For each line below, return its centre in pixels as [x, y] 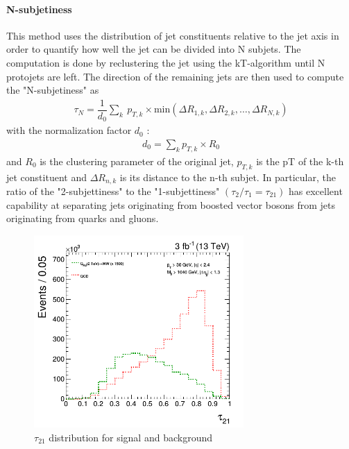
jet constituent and [46, 177]
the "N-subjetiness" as [53, 90]
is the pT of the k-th [300, 161]
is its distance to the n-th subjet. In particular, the [228, 177]
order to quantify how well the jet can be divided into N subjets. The [154, 49]
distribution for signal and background [130, 437]
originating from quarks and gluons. [83, 218]
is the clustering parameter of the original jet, [137, 161]
